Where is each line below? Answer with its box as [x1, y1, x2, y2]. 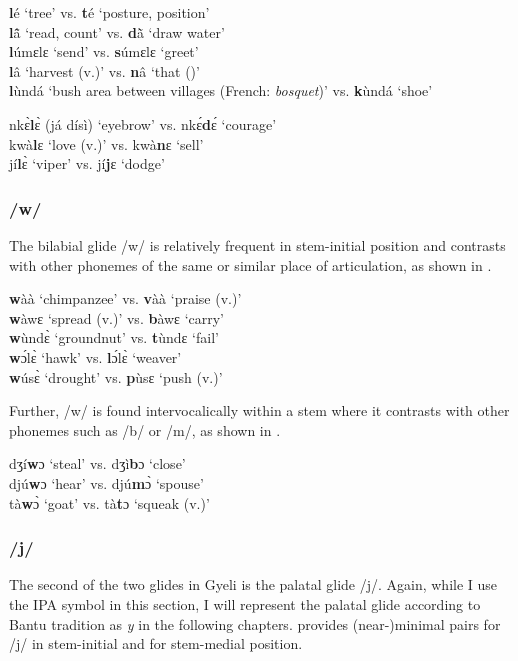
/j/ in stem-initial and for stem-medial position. [9, 633, 303, 654]
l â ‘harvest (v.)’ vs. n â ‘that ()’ [9, 60, 200, 81]
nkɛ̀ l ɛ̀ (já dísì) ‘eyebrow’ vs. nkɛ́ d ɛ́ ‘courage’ [9, 113, 277, 134]
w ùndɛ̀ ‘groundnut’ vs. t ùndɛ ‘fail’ [9, 327, 219, 348]
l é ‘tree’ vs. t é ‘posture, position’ [9, 2, 210, 22]
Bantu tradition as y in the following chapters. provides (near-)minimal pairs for [9, 613, 501, 634]
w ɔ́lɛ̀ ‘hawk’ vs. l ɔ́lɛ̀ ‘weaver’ [9, 346, 182, 367]
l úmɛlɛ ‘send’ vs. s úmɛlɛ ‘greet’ [9, 41, 199, 62]
